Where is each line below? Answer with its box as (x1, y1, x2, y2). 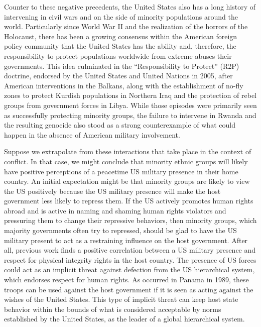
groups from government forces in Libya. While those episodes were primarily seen (4, 99, 257, 110)
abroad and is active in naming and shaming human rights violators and (4, 205, 226, 215)
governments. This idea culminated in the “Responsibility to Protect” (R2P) (4, 60, 239, 71)
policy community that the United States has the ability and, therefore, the (4, 41, 236, 51)
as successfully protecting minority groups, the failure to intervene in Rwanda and (4, 110, 256, 120)
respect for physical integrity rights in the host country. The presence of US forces (4, 254, 256, 265)
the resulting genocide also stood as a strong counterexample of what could (4, 120, 235, 130)
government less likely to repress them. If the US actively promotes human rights (4, 195, 253, 206)
